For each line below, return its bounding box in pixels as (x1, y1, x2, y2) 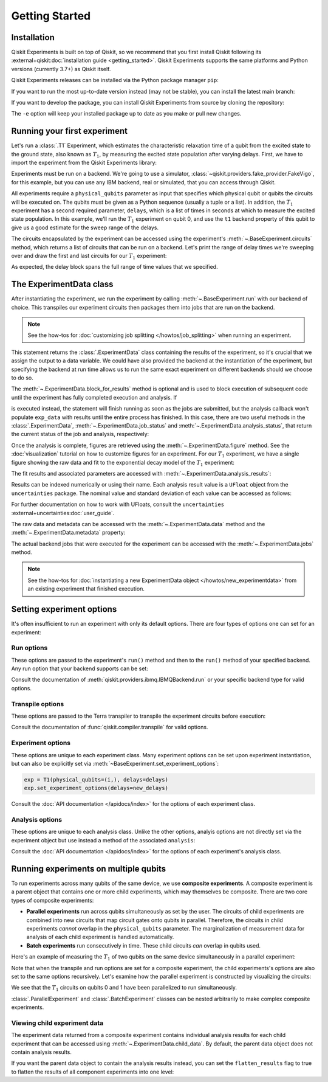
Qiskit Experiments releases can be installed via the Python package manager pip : (11, 77, 219, 84)
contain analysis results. (11, 1049, 72, 1056)
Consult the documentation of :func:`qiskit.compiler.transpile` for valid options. (11, 724, 208, 731)
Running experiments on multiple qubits (11, 864, 166, 874)
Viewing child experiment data (11, 1019, 104, 1027)
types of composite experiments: (11, 896, 94, 904)
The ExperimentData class (11, 279, 114, 290)
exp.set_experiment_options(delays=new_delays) (24, 785, 168, 792)
